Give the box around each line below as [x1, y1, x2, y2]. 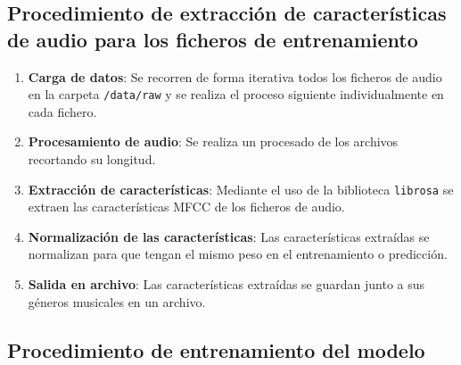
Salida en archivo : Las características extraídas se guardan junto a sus [28, 275, 425, 294]
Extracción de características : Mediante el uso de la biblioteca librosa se [28, 179, 454, 198]
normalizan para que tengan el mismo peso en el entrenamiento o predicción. [28, 245, 448, 263]
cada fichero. [28, 102, 97, 120]
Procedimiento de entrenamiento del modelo [7, 336, 425, 363]
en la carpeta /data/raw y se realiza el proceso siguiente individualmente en [28, 85, 444, 104]
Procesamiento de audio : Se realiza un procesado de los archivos [28, 132, 399, 151]
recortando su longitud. [28, 150, 156, 169]
